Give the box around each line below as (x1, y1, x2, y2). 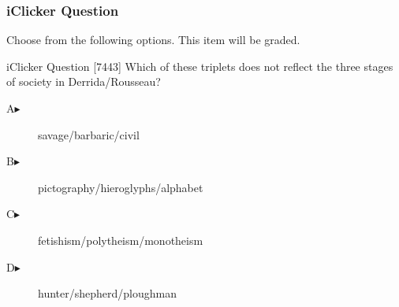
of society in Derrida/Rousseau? (6, 73, 161, 90)
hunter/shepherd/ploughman (38, 285, 177, 301)
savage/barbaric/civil (38, 126, 140, 142)
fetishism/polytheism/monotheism (38, 231, 203, 248)
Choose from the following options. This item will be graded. (6, 31, 300, 48)
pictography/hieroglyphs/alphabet (38, 179, 203, 195)
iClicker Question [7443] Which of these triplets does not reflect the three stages (6, 57, 393, 74)
